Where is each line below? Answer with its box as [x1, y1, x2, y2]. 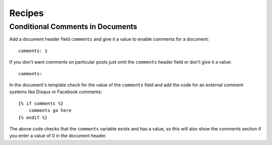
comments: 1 [18, 48, 48, 54]
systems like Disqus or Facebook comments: [9, 89, 102, 95]
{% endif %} [18, 114, 48, 120]
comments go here [28, 108, 72, 113]
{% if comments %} [18, 100, 64, 106]
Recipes [9, 8, 44, 19]
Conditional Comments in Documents [9, 22, 138, 31]
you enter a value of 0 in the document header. [9, 133, 107, 139]
